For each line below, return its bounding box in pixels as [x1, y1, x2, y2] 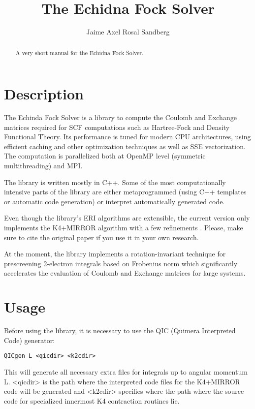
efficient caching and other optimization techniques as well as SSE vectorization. [4, 141, 246, 151]
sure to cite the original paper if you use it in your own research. [4, 232, 199, 242]
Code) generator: [4, 335, 55, 345]
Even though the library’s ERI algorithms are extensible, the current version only [4, 213, 250, 223]
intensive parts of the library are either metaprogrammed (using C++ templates [4, 187, 247, 197]
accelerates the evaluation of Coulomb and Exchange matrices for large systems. [4, 268, 246, 278]
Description [4, 84, 84, 104]
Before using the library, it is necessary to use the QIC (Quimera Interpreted [4, 325, 236, 336]
